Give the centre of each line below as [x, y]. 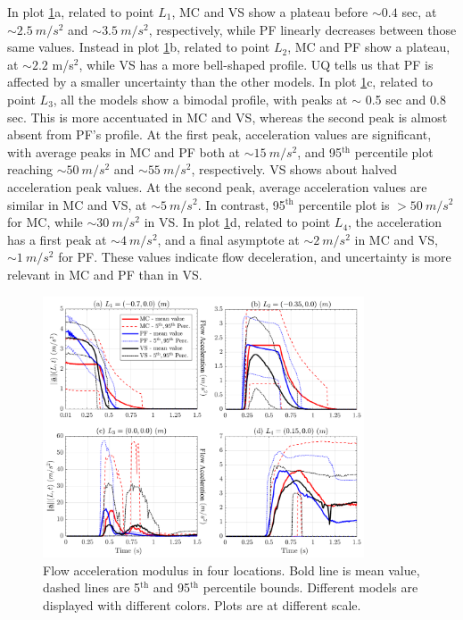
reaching [30, 169]
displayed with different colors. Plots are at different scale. [202, 604]
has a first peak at [57, 239]
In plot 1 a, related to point [81, 12]
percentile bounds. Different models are [310, 587]
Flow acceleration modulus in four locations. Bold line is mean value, [231, 570]
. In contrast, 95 [241, 204]
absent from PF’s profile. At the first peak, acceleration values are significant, [219, 134]
